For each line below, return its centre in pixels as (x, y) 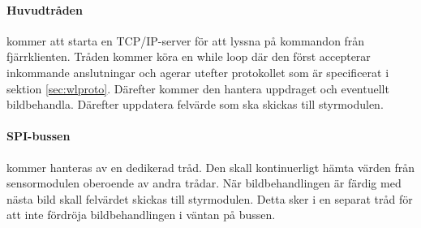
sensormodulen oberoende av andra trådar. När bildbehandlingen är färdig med (204, 183)
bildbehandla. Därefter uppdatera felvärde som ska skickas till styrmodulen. (195, 104)
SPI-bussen (39, 136)
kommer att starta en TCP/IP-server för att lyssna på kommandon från (186, 40)
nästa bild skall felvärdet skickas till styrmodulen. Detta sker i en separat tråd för (210, 198)
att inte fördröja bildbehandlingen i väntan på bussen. (141, 215)
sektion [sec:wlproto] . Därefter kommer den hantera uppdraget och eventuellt (198, 88)
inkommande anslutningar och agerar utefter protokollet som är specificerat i (198, 72)
